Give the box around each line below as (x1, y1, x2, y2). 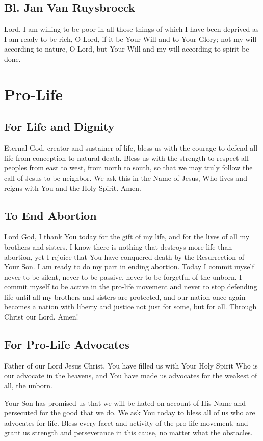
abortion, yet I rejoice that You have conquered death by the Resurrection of (4, 251, 245, 262)
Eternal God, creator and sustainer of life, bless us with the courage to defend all (4, 142, 258, 153)
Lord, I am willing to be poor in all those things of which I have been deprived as (4, 23, 259, 34)
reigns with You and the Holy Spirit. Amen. (4, 182, 141, 193)
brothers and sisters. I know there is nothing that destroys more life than (4, 241, 232, 252)
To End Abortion (4, 207, 97, 223)
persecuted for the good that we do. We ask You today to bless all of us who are (4, 407, 255, 418)
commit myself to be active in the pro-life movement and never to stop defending (4, 281, 257, 292)
